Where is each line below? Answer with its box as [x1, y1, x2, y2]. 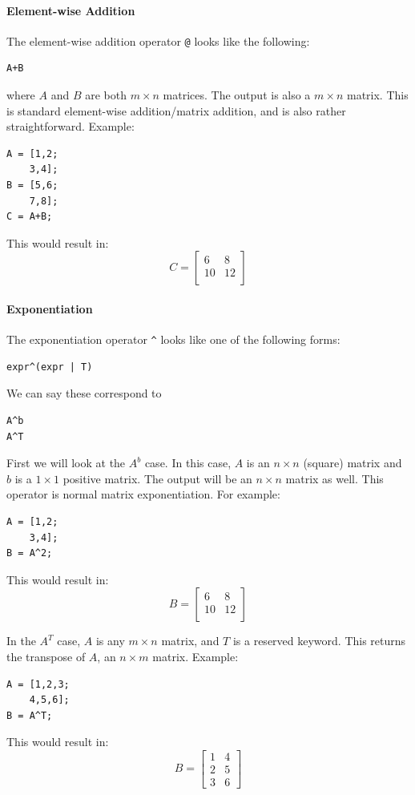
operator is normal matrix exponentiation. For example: [6, 486, 280, 502]
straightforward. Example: [6, 118, 135, 135]
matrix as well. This [285, 470, 384, 486]
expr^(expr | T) [6, 361, 93, 373]
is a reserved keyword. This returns [232, 632, 406, 649]
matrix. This [346, 87, 409, 103]
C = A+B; [6, 211, 53, 223]
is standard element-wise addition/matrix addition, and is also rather [6, 102, 346, 119]
